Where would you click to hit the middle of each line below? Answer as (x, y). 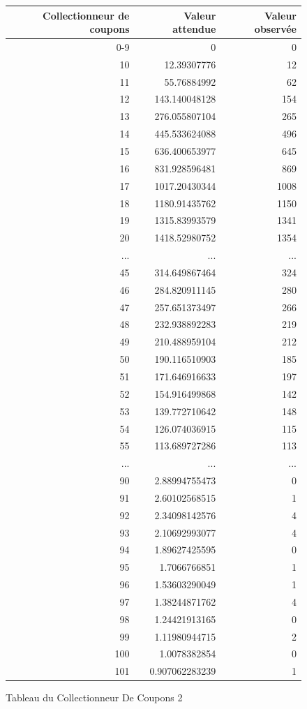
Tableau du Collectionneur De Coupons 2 (94, 697)
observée (275, 29)
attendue (194, 29)
